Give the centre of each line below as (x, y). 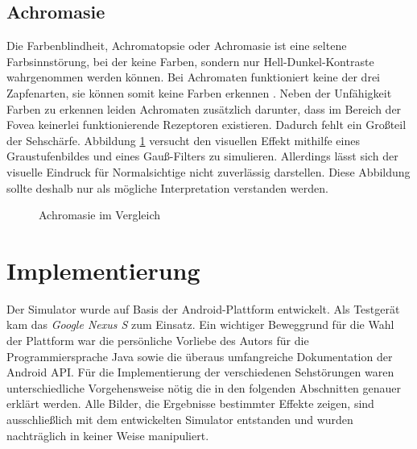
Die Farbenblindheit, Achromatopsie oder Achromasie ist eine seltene (177, 46)
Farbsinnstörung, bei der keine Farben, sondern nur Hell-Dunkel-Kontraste (190, 61)
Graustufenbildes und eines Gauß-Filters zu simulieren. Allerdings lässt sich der (202, 156)
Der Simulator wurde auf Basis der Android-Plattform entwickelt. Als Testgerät (203, 308)
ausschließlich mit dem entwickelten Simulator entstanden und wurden (180, 420)
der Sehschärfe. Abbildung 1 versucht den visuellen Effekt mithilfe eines (183, 140)
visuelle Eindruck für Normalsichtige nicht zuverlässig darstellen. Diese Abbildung (208, 171)
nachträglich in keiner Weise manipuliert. (108, 435)
